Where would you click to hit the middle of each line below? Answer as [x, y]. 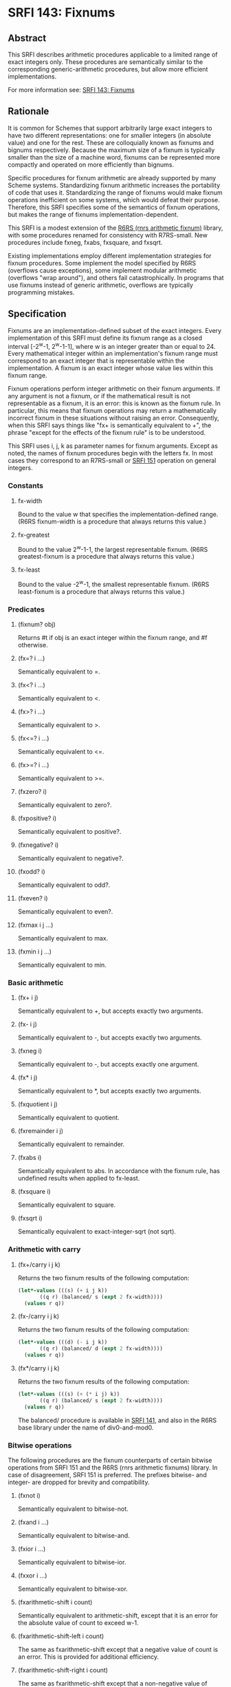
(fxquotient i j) [37, 1104]
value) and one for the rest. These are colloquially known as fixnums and [111, 142]
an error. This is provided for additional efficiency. [88, 1657]
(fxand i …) [33, 1522]
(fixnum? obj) [36, 625]
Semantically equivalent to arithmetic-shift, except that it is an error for [118, 1615]
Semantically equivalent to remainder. [71, 1144]
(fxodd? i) [31, 872]
